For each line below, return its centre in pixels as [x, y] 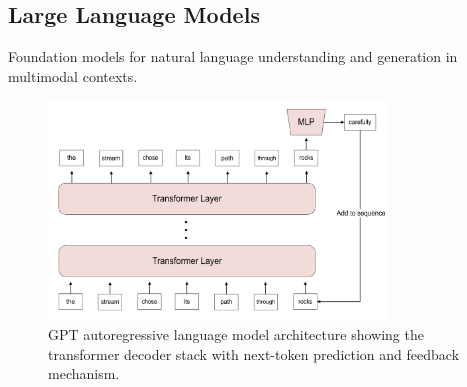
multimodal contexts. [73, 75]
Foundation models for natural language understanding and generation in [233, 56]
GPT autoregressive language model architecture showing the [236, 334]
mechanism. [84, 373]
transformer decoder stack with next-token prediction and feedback [254, 353]
